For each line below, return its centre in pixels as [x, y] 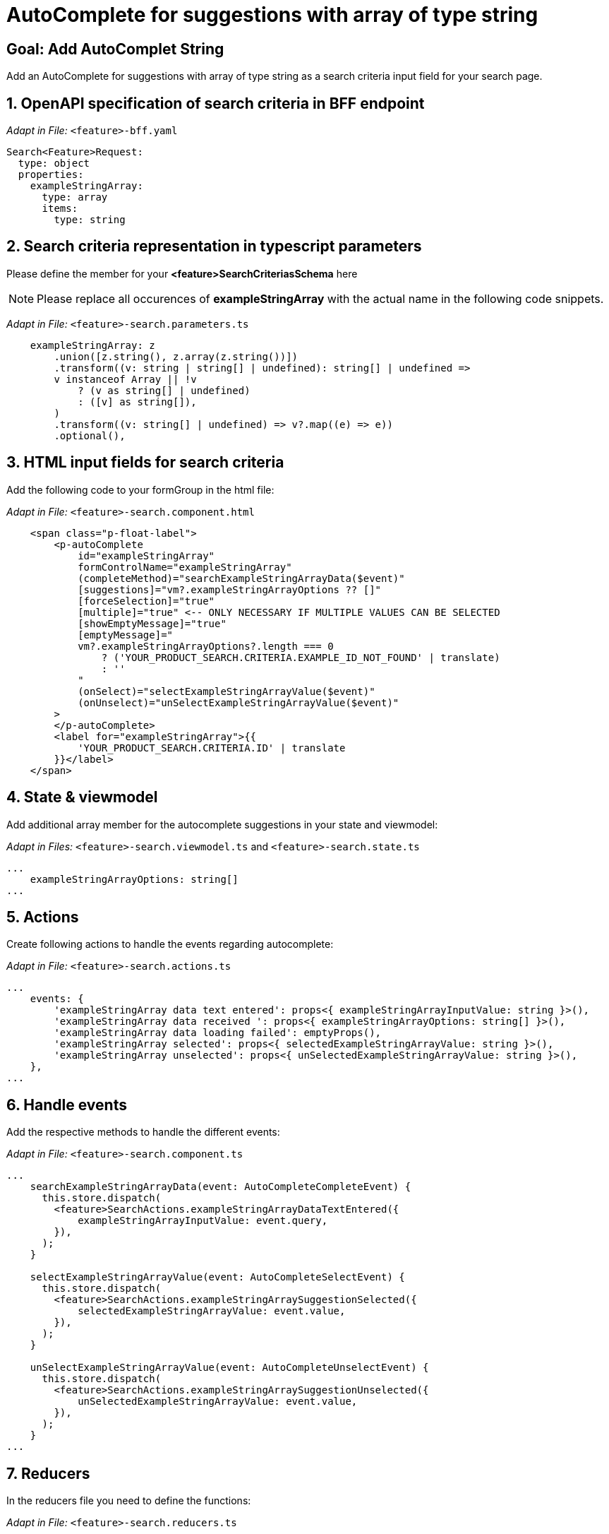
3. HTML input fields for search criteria [145, 463]
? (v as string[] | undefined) [164, 390]
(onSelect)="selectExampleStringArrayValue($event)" [227, 691]
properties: [51, 175]
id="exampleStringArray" [146, 555]
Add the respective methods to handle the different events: [143, 1132]
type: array [75, 197]
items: [60, 209]
